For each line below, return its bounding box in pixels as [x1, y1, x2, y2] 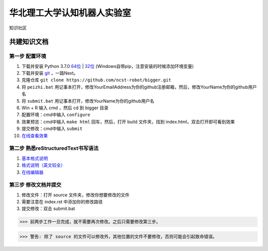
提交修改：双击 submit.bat [21, 206, 75, 212]
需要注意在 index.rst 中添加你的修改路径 [21, 199, 103, 205]
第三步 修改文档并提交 [9, 182, 62, 188]
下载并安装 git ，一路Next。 [21, 70, 78, 76]
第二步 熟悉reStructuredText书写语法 [9, 145, 99, 152]
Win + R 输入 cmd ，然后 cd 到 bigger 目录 [21, 105, 109, 111]
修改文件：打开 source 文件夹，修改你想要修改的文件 [21, 191, 130, 198]
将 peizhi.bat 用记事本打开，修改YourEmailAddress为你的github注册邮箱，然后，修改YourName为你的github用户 [21, 84, 257, 90]
